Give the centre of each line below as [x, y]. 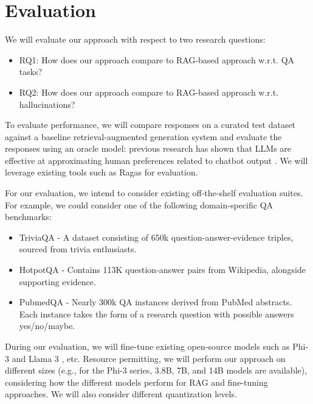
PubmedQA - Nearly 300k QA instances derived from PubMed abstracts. [156, 302]
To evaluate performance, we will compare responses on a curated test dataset [150, 125]
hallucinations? [47, 104]
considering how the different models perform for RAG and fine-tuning [136, 382]
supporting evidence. [57, 281]
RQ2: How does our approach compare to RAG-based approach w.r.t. [149, 92]
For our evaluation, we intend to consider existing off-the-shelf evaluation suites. [154, 193]
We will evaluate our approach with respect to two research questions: [135, 39]
